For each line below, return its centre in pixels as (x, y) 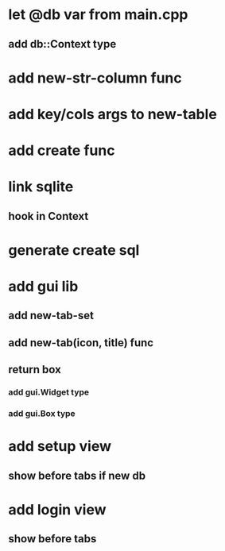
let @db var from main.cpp (98, 15)
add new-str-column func (95, 78)
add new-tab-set (51, 316)
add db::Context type (62, 44)
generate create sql (74, 250)
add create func (62, 150)
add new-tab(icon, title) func (81, 343)
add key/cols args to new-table (112, 114)
